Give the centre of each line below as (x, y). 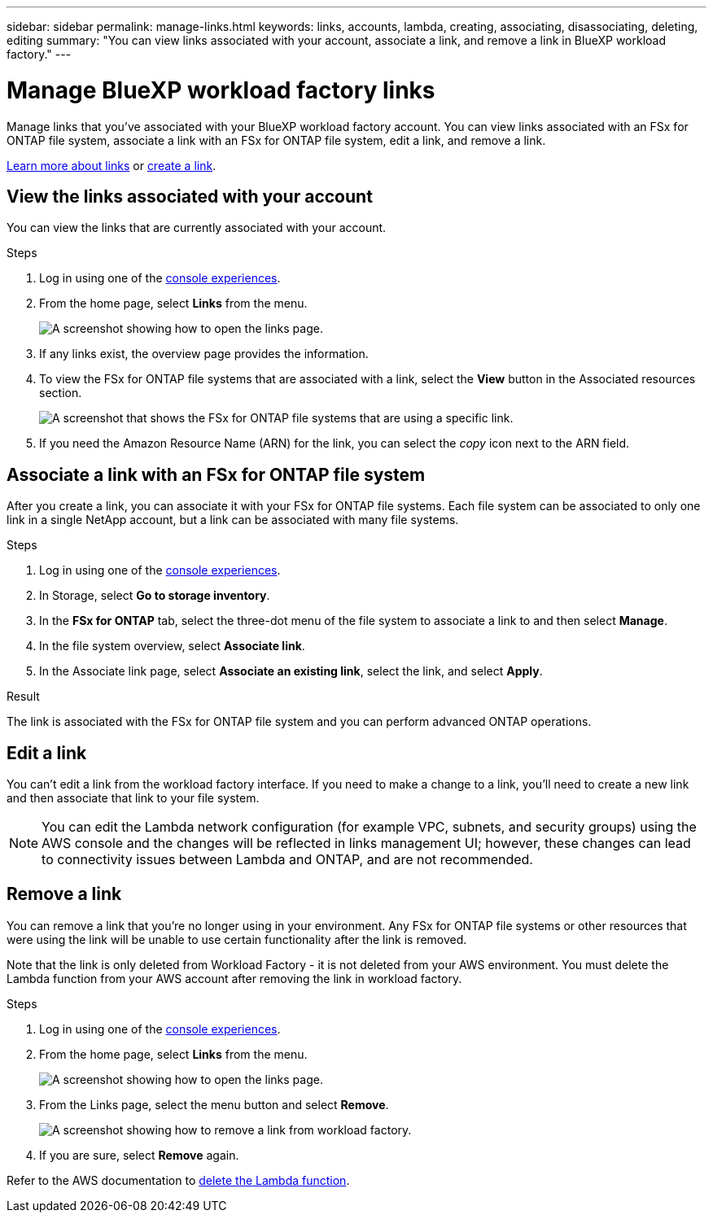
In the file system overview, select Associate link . (172, 646)
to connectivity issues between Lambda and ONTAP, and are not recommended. (287, 860)
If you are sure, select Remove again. (139, 1155)
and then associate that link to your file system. (133, 798)
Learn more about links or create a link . (112, 165)
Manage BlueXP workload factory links (221, 90)
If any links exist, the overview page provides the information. (204, 354)
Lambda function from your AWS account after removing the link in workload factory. (234, 978)
